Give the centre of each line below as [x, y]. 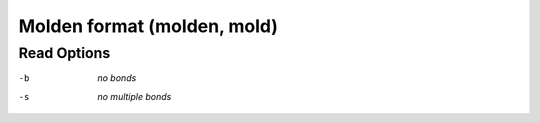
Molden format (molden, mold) [148, 26]
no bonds [117, 78]
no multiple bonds [134, 96]
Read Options [64, 53]
